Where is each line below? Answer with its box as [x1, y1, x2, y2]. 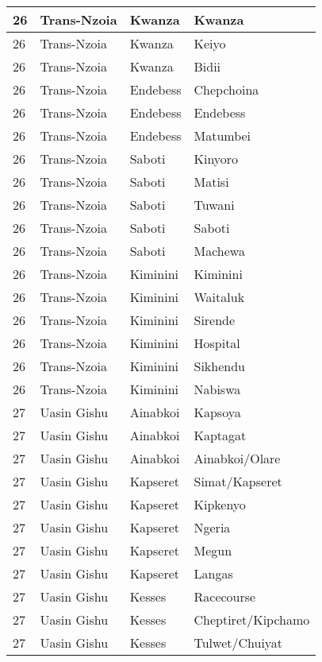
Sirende [194, 311, 236, 329]
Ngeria [194, 518, 231, 536]
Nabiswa [194, 380, 241, 398]
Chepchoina [194, 80, 259, 99]
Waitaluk [194, 288, 245, 306]
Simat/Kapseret [194, 472, 282, 490]
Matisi [194, 172, 229, 191]
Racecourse [194, 587, 256, 606]
